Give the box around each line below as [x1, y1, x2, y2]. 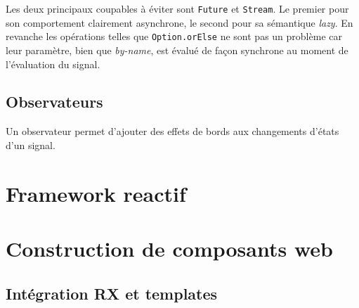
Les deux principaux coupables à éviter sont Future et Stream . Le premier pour [6, 1, 349, 15]
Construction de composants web [6, 234, 333, 263]
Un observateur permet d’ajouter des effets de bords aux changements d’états [6, 124, 339, 139]
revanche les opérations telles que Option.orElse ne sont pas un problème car [6, 29, 342, 44]
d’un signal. [6, 137, 56, 152]
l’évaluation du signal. [6, 56, 100, 71]
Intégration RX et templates [6, 282, 218, 304]
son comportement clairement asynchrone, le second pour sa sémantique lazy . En [6, 15, 353, 30]
